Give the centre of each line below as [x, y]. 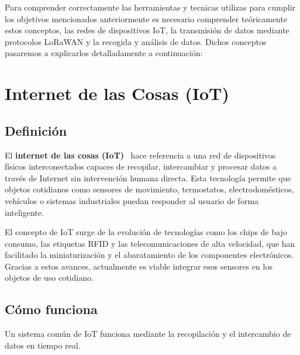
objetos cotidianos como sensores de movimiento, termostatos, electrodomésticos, [149, 189]
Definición [36, 130]
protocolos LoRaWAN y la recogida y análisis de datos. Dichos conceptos [136, 41]
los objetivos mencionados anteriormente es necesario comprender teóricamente [146, 18]
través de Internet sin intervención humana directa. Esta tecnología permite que [148, 177]
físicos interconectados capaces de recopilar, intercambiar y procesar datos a [141, 166]
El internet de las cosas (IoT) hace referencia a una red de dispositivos [140, 155]
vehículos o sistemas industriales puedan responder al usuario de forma [132, 200]
